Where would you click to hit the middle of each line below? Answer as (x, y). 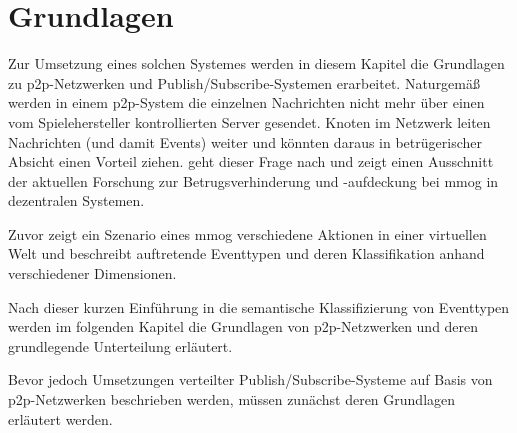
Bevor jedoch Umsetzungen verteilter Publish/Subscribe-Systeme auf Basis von (250, 379)
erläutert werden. (60, 418)
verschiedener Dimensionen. (92, 273)
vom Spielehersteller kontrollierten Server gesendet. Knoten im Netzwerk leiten (249, 121)
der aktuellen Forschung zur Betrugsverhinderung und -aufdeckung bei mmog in (253, 180)
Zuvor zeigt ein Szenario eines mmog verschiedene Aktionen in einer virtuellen (247, 233)
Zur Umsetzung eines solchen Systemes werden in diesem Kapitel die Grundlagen (256, 63)
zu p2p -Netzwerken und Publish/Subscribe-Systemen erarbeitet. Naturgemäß (244, 82)
